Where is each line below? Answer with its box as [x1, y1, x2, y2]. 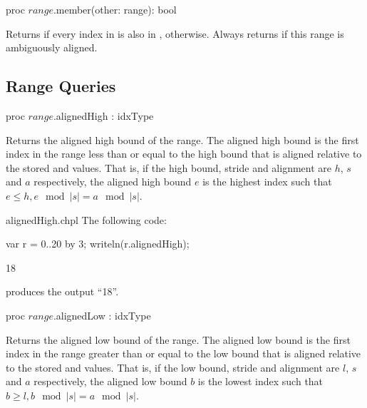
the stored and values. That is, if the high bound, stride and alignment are [6, 160, 332, 175]
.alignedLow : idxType [53, 307, 151, 322]
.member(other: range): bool [53, 2, 177, 16]
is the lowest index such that [197, 374, 324, 389]
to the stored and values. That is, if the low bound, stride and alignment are [6, 359, 340, 374]
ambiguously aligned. [6, 40, 98, 55]
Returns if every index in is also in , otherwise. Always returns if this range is [6, 26, 344, 41]
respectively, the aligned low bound [33, 374, 187, 389]
